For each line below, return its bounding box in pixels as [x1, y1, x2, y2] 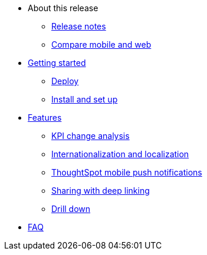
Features [28, 112, 62, 122]
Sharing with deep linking [51, 186, 150, 196]
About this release [28, 3, 98, 13]
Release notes [51, 21, 106, 31]
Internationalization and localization [51, 149, 189, 159]
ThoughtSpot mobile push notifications [51, 167, 202, 177]
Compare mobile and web [51, 39, 152, 49]
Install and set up [51, 94, 118, 104]
